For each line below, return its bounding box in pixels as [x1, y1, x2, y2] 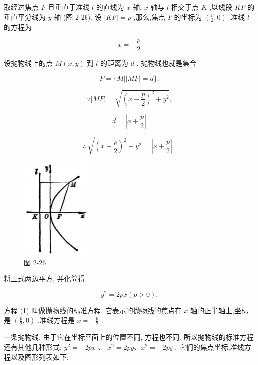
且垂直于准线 [48, 2, 90, 12]
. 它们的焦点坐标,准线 [175, 342, 244, 352]
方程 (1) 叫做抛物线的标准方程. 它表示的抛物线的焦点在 [4, 305, 182, 315]
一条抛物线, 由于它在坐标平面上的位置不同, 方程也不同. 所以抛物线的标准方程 [4, 332, 254, 342]
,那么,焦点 [133, 11, 166, 22]
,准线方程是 [37, 315, 75, 325]
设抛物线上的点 [4, 58, 53, 68]
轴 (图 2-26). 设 [54, 11, 102, 22]
